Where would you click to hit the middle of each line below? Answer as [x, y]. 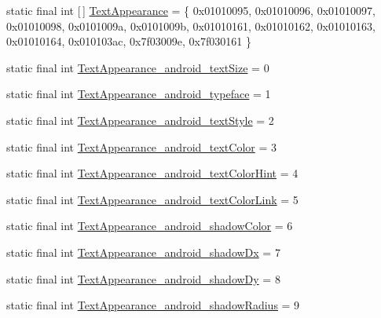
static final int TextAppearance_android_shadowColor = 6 [150, 226]
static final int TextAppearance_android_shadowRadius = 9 [153, 305]
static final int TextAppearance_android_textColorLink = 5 [152, 199]
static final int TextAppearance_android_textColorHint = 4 [152, 173]
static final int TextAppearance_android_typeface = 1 [139, 94]
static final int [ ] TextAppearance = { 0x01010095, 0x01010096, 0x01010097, [191, 10]
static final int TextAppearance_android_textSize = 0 [138, 67]
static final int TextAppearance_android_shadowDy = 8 [143, 278]
